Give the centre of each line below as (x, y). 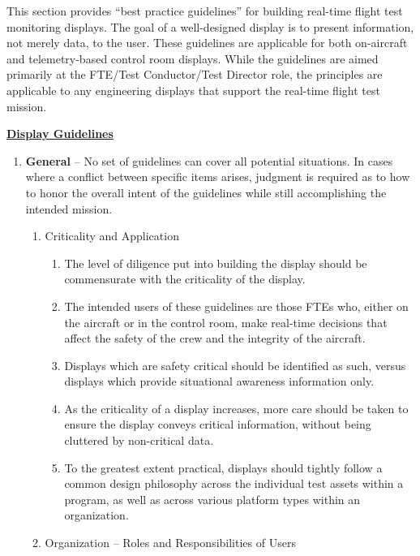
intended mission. (69, 208)
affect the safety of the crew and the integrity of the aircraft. (215, 338)
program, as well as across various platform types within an (212, 499)
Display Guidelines (60, 134)
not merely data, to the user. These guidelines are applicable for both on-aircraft (207, 43)
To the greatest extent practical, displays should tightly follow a (223, 467)
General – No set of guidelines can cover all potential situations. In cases (209, 160)
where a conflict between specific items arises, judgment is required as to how (218, 177)
